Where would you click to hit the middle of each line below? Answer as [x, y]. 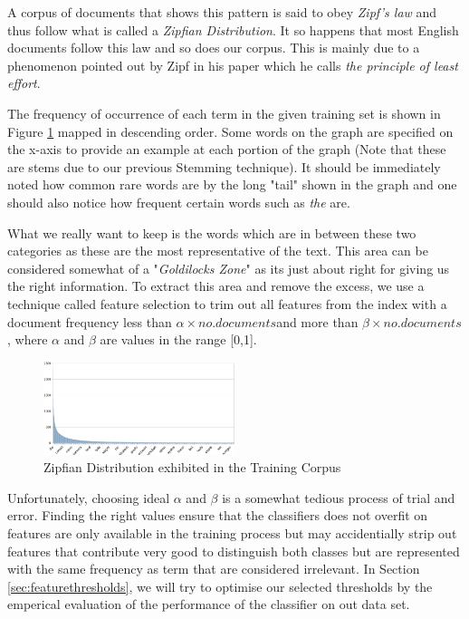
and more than [317, 321]
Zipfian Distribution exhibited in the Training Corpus [192, 467]
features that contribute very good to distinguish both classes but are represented [234, 551]
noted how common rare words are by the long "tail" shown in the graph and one [232, 184]
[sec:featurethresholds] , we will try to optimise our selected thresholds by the [220, 586]
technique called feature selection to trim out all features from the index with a [227, 303]
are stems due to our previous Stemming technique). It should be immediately [224, 166]
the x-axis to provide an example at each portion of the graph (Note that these [227, 149]
